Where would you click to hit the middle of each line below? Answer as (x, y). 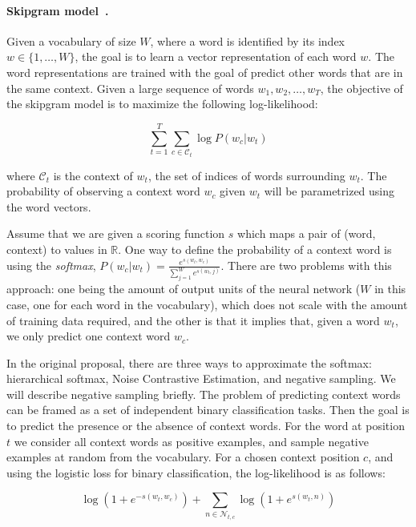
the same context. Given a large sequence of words (130, 88)
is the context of (93, 175)
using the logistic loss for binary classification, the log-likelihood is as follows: (196, 472)
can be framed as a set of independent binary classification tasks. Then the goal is (208, 410)
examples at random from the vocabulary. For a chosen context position (183, 457)
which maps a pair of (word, (307, 233)
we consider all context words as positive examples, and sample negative (191, 441)
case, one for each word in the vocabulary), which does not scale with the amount (207, 304)
